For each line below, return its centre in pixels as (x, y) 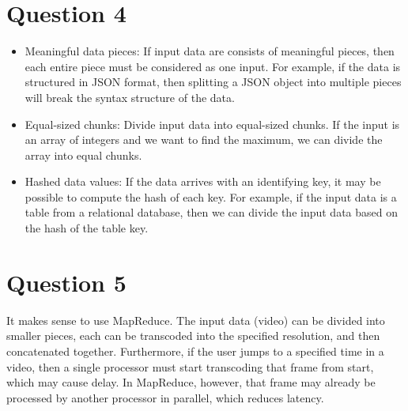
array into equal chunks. (83, 155)
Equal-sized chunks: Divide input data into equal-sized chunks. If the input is (212, 124)
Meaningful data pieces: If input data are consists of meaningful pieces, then (210, 51)
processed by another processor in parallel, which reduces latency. (165, 397)
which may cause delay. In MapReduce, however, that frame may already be (191, 382)
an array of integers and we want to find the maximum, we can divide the (204, 140)
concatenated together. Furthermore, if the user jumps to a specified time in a (195, 351)
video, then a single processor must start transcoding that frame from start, (190, 366)
